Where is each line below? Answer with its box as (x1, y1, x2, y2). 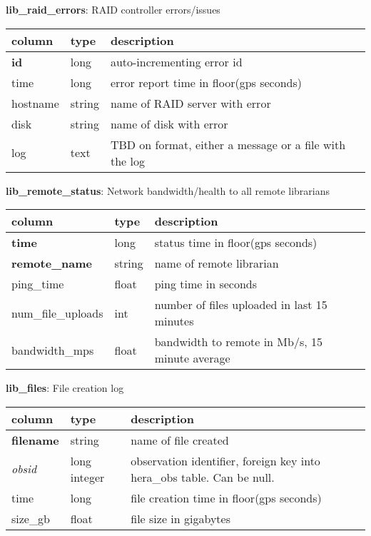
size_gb (11, 510, 50, 527)
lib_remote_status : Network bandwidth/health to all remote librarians (6, 183, 330, 198)
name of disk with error (110, 115, 228, 132)
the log (110, 152, 145, 169)
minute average (154, 350, 230, 367)
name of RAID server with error (110, 94, 271, 111)
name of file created (131, 431, 229, 448)
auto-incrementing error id (110, 53, 243, 70)
